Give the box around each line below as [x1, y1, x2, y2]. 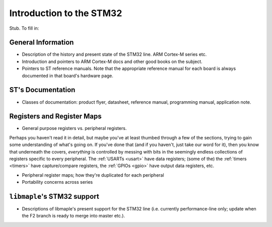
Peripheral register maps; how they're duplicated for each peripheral [22, 172, 164, 178]
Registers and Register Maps [9, 112, 102, 121]
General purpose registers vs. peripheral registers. [22, 125, 127, 131]
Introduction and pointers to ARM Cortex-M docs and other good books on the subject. [22, 58, 202, 64]
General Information [9, 38, 74, 47]
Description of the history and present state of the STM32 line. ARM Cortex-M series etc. [22, 51, 207, 57]
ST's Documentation [9, 86, 76, 94]
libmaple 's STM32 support [9, 192, 99, 201]
